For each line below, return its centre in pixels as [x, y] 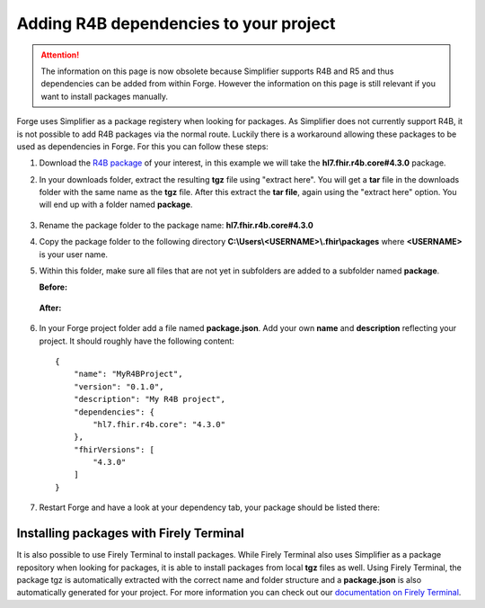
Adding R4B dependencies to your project [176, 23]
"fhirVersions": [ [114, 449]
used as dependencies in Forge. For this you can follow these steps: [142, 146]
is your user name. [73, 254]
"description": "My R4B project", [150, 399]
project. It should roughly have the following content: [137, 341]
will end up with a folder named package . [116, 205]
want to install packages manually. [105, 96]
